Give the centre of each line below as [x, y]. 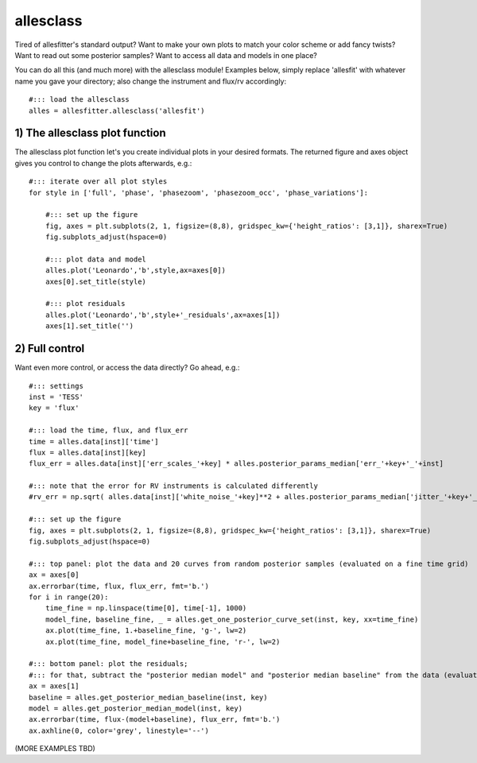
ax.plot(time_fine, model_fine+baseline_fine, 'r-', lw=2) [163, 641]
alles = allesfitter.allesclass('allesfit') [117, 110]
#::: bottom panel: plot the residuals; [109, 664]
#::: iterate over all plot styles [98, 182]
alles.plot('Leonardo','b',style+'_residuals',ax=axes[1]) [163, 315]
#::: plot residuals [85, 304]
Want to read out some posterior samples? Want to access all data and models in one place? [166, 55]
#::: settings [56, 386]
